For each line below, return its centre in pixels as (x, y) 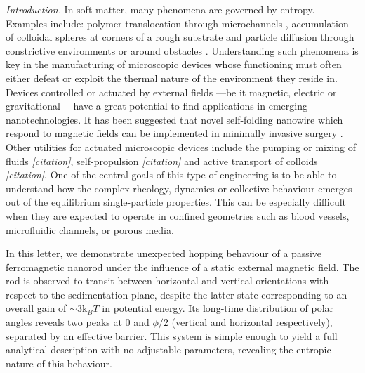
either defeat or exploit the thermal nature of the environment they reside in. (172, 78)
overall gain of (36, 308)
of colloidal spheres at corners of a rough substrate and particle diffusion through (180, 37)
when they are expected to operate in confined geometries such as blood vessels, (178, 215)
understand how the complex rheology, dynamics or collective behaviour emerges (179, 188)
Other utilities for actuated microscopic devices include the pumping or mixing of (181, 146)
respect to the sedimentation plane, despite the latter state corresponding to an (177, 294)
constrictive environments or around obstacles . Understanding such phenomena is (182, 50)
